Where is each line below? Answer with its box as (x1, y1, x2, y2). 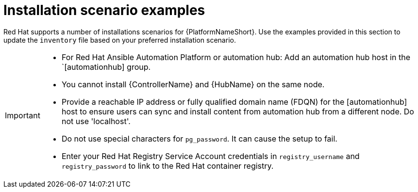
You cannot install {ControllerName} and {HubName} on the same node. (61, 79, 325, 89)
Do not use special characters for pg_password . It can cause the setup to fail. (61, 133, 337, 144)
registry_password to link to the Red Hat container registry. (61, 160, 274, 171)
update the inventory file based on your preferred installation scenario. (3, 35, 236, 44)
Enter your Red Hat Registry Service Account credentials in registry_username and (61, 151, 360, 161)
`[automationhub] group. (61, 62, 151, 72)
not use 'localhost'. (61, 116, 131, 126)
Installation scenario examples (3, 2, 205, 18)
